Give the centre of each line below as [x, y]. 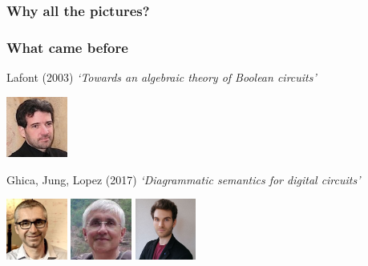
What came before [67, 47]
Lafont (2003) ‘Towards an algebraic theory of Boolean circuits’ [162, 77]
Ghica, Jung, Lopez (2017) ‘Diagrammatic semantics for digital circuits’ [184, 179]
